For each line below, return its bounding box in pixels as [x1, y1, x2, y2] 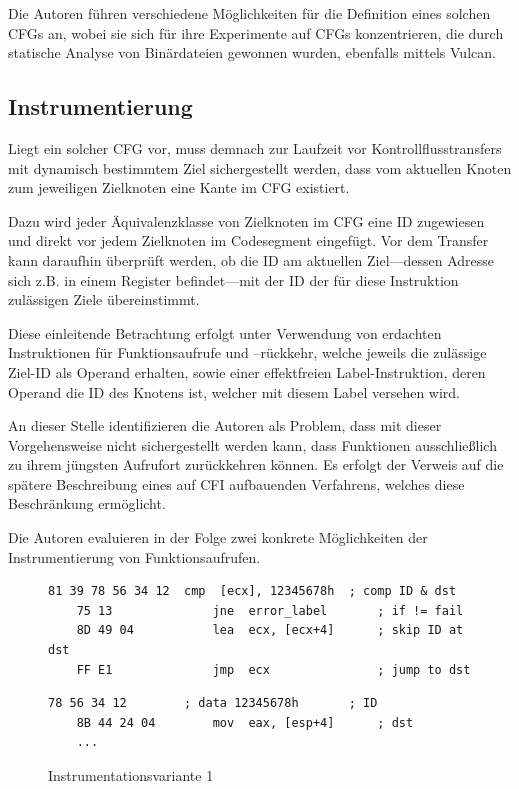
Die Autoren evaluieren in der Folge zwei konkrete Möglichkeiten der [8, 527, 428, 548]
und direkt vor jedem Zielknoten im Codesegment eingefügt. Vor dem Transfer [8, 230, 489, 251]
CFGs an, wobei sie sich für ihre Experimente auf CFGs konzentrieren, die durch [8, 22, 504, 43]
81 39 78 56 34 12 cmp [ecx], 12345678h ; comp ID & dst [48, 584, 457, 599]
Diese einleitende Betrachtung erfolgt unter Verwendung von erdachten [8, 322, 442, 343]
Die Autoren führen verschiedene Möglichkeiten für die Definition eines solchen [8, 3, 491, 23]
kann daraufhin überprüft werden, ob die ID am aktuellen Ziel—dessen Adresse [8, 249, 495, 270]
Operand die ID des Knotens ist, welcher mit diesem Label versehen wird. [8, 381, 461, 402]
